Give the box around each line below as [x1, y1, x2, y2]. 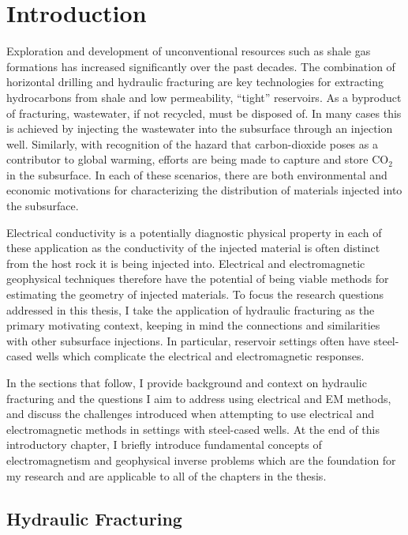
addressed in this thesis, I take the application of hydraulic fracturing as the [6, 301, 375, 318]
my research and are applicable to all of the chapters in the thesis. [6, 467, 327, 484]
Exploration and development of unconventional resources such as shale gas [6, 43, 371, 59]
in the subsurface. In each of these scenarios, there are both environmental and [6, 166, 387, 183]
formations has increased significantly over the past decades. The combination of [6, 58, 395, 74]
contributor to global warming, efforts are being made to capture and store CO [6, 151, 389, 168]
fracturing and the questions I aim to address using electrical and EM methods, [6, 390, 391, 406]
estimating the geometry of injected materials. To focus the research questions [6, 286, 384, 303]
